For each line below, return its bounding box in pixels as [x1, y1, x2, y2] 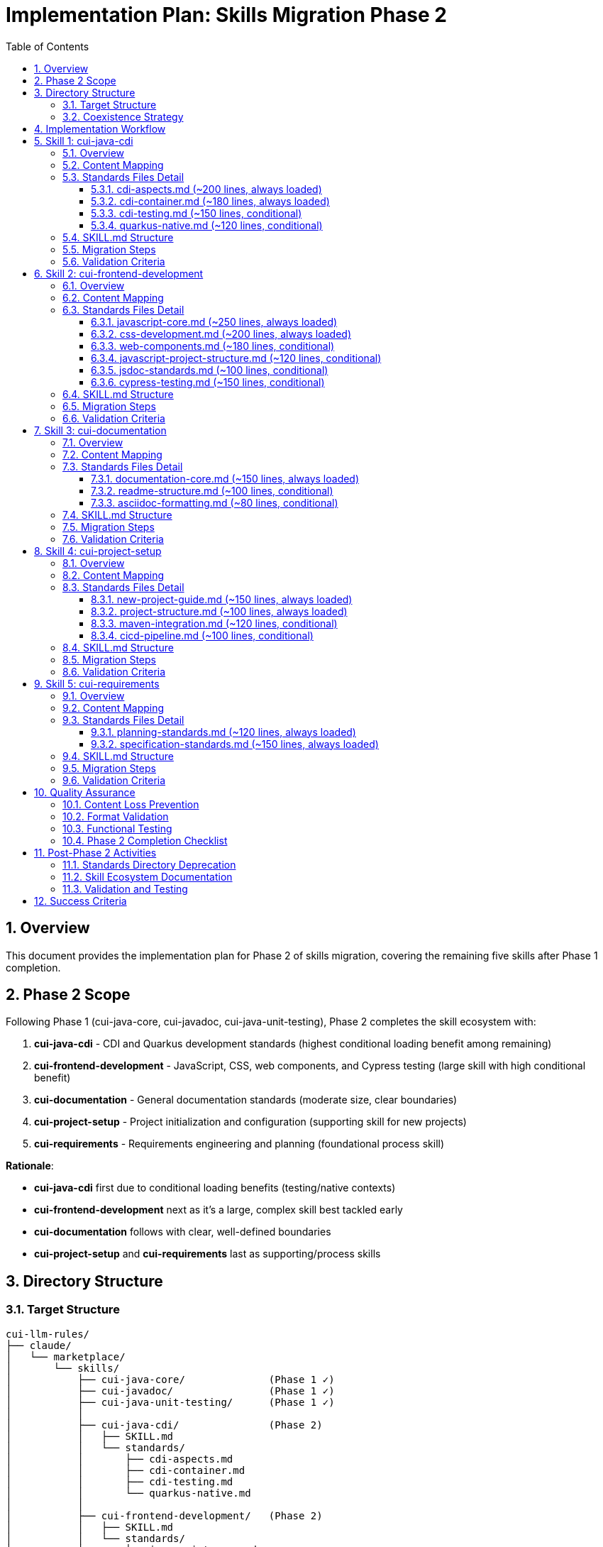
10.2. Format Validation [62, 810, 169, 822]
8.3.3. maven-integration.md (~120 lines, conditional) [91, 617, 338, 629]
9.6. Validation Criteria [62, 773, 166, 786]
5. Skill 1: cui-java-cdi [34, 134, 133, 147]
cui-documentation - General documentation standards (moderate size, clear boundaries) [34, 1094, 458, 1106]
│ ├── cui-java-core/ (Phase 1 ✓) [6, 1373, 335, 1385]
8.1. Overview [62, 556, 125, 569]
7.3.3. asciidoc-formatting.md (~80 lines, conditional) [91, 496, 338, 509]
